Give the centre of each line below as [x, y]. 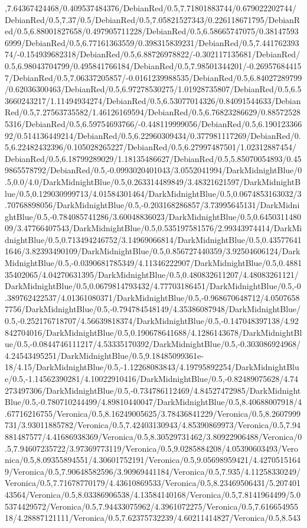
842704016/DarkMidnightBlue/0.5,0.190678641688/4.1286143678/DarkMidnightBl [153, 332]
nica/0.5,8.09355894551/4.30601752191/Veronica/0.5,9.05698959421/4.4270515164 [153, 460]
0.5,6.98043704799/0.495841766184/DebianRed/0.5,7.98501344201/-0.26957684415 [153, 65]
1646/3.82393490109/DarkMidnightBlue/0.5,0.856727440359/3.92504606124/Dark [153, 251]
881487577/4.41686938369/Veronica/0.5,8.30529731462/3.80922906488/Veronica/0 [153, 436]
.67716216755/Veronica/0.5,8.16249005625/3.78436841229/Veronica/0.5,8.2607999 [153, 413]
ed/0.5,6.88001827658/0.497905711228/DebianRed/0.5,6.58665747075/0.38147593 [152, 31]
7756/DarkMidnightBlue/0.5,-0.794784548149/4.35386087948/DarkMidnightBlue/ [153, 309]
